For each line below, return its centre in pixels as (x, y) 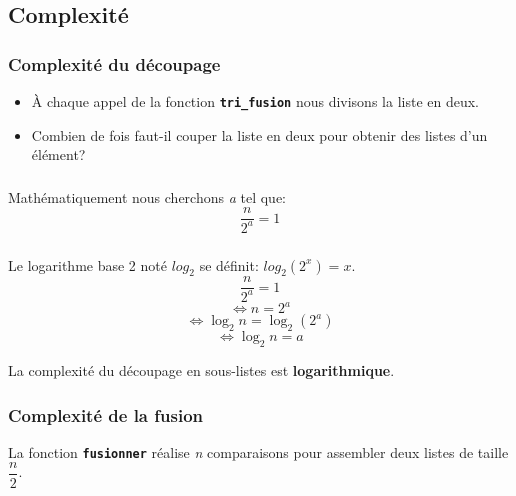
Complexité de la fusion (105, 414)
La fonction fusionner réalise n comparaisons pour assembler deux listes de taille (258, 451)
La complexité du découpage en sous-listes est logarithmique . (201, 369)
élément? (58, 154)
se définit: (229, 264)
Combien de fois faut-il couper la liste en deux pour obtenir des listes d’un (259, 134)
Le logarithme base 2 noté (87, 264)
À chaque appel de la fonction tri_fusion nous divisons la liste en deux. (255, 101)
